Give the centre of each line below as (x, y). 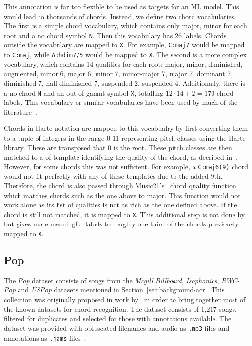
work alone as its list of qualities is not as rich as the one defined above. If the (121, 205)
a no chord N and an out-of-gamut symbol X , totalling (84, 92)
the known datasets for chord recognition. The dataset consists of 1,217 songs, (120, 309)
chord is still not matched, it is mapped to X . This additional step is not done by (125, 214)
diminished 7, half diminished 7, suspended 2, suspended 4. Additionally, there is (125, 83)
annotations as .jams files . (45, 337)
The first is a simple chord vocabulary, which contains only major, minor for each (126, 26)
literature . (20, 112)
